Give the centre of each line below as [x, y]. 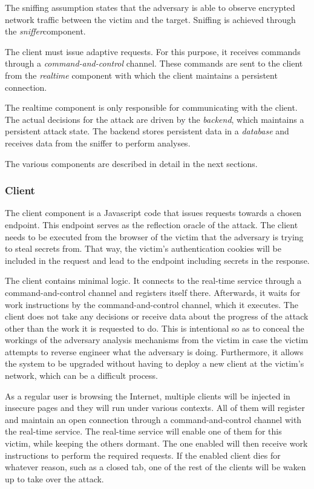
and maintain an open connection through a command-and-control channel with [153, 419]
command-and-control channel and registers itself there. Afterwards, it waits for [153, 292]
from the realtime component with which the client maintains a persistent [141, 75]
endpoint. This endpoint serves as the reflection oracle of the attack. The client [152, 224]
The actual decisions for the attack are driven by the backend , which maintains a [155, 119]
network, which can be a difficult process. [81, 376]
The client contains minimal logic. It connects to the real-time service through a [153, 281]
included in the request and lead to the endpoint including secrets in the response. [157, 260]
